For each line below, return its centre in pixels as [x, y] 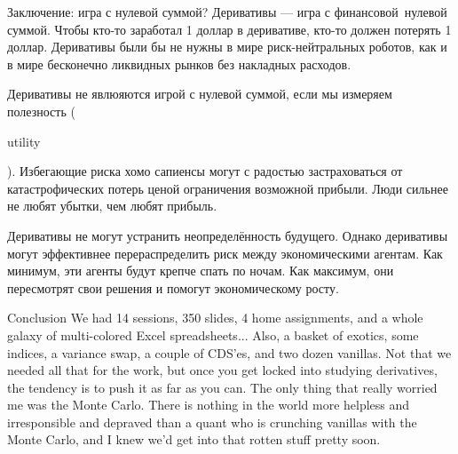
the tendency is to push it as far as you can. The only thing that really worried [222, 387]
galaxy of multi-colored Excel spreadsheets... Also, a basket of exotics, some [213, 335]
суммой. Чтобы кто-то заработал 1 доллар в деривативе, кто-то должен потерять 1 [229, 29]
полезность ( [41, 111]
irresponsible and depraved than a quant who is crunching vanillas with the [212, 422]
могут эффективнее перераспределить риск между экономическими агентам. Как [225, 253]
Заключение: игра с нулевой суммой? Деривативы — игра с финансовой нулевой [227, 12]
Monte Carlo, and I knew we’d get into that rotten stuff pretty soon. [194, 439]
